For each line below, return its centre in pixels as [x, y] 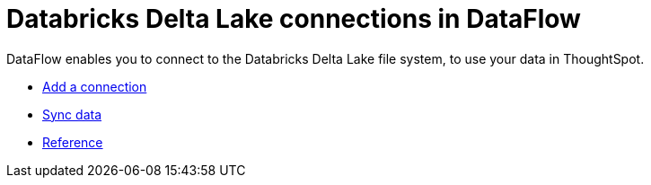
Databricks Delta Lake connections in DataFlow [294, 19]
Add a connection [95, 86]
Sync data [72, 114]
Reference [73, 142]
